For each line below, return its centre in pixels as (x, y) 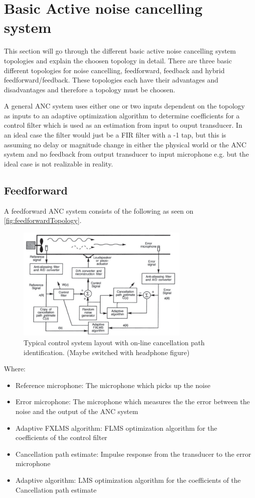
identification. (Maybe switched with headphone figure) (107, 352)
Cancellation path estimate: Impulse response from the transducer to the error (133, 454)
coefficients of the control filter (61, 437)
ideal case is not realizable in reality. (59, 163)
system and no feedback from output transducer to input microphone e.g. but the (127, 154)
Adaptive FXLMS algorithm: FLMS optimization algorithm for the (116, 428)
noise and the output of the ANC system (77, 411)
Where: (15, 369)
